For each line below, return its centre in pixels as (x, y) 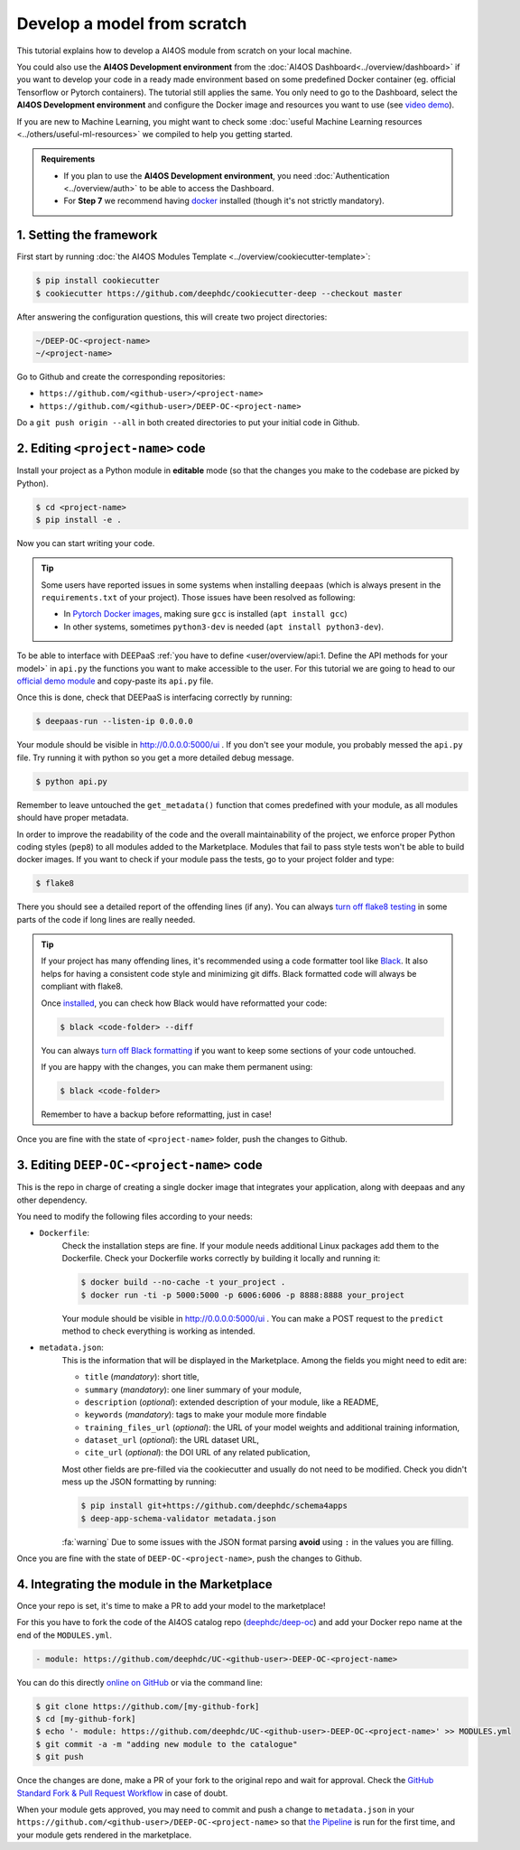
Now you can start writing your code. (86, 543)
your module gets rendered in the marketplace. (104, 1835)
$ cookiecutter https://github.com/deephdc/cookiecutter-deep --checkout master (219, 293)
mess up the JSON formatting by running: (139, 1482)
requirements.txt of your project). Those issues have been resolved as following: (198, 598)
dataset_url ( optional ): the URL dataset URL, (172, 1440)
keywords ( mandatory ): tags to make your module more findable (205, 1415)
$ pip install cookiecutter (97, 281)
